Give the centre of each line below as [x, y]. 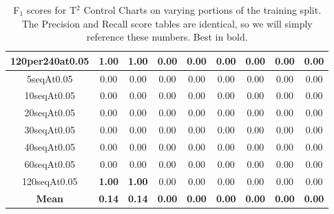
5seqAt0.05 [50, 78]
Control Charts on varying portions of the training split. [202, 10]
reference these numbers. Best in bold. [167, 37]
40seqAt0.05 [50, 147]
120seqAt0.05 [50, 181]
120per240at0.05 [50, 60]
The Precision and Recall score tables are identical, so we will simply [167, 23]
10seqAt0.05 [50, 95]
